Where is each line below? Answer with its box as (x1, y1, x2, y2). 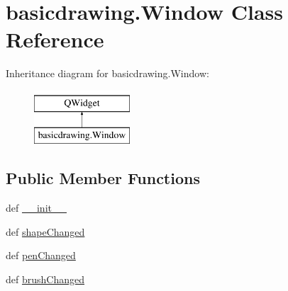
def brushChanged (6, 272, 84, 287)
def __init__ (6, 200, 67, 215)
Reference (6, 25, 104, 54)
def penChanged (6, 248, 76, 263)
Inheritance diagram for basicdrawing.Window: (6, 66, 209, 81)
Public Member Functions (6, 167, 200, 189)
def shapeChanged (6, 224, 85, 239)
